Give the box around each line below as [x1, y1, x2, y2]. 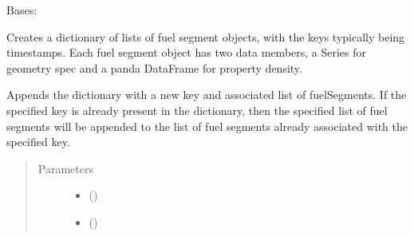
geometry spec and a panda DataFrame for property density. [6, 59, 302, 76]
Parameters [37, 160, 93, 176]
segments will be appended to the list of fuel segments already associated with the [6, 117, 408, 134]
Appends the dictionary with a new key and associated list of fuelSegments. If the [6, 86, 407, 103]
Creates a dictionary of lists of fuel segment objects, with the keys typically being [6, 28, 405, 45]
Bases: [6, 2, 37, 18]
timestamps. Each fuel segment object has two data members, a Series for [6, 44, 367, 61]
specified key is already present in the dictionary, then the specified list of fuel [6, 101, 388, 118]
